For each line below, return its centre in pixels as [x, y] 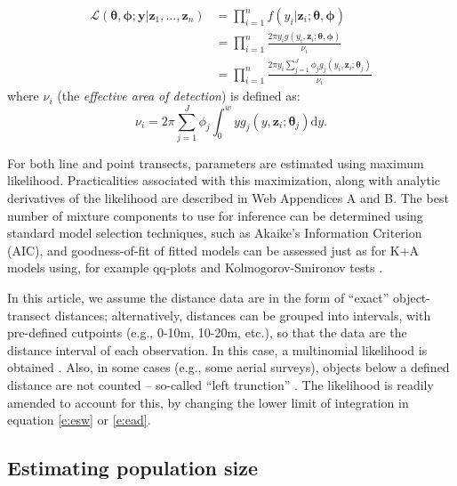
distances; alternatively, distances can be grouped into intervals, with [243, 315]
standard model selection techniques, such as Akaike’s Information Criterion [215, 233]
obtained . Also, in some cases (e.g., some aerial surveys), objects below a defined [228, 367]
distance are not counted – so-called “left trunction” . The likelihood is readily [220, 385]
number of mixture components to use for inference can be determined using [215, 215]
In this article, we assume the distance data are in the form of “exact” [198, 298]
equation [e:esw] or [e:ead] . [79, 420]
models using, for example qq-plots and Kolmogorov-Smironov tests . [195, 267]
